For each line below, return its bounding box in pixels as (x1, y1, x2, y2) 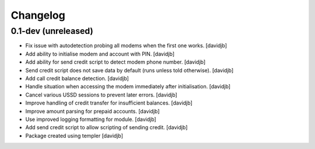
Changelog (10, 9, 65, 22)
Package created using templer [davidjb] (25, 132, 124, 139)
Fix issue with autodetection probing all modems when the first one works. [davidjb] (25, 42, 228, 49)
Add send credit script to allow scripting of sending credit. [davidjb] (25, 124, 188, 131)
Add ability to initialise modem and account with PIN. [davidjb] (25, 50, 175, 57)
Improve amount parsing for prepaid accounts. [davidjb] (25, 108, 160, 115)
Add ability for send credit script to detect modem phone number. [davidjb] (25, 58, 206, 65)
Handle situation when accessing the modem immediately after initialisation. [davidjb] (25, 83, 230, 90)
